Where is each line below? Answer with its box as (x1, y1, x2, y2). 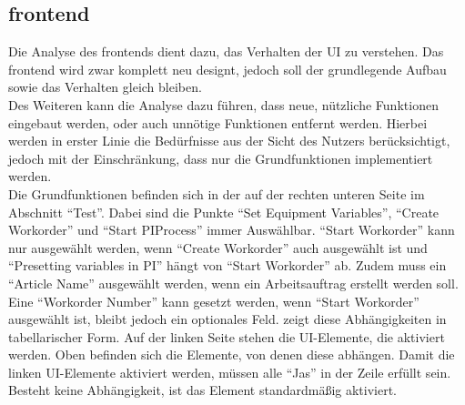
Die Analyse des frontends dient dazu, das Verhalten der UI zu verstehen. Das (8, 42, 444, 61)
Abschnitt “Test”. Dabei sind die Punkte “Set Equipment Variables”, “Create (8, 202, 440, 221)
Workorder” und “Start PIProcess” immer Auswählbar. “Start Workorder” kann (8, 220, 455, 239)
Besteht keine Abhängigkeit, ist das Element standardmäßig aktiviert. (8, 380, 397, 400)
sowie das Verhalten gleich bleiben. (8, 77, 202, 96)
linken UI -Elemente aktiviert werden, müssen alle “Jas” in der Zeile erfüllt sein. (8, 362, 451, 381)
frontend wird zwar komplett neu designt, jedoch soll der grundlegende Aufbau (8, 59, 447, 78)
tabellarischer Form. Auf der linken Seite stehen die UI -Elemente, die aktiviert (8, 327, 445, 346)
